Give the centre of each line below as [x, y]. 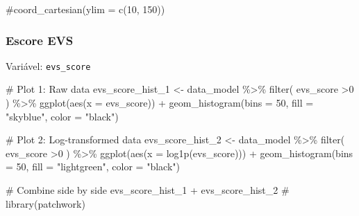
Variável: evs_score [48, 65]
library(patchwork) [45, 203]
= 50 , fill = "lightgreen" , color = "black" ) [93, 166]
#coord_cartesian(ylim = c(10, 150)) [85, 9]
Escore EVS [40, 40]
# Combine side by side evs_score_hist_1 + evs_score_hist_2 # [148, 190]
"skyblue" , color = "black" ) [62, 116]
